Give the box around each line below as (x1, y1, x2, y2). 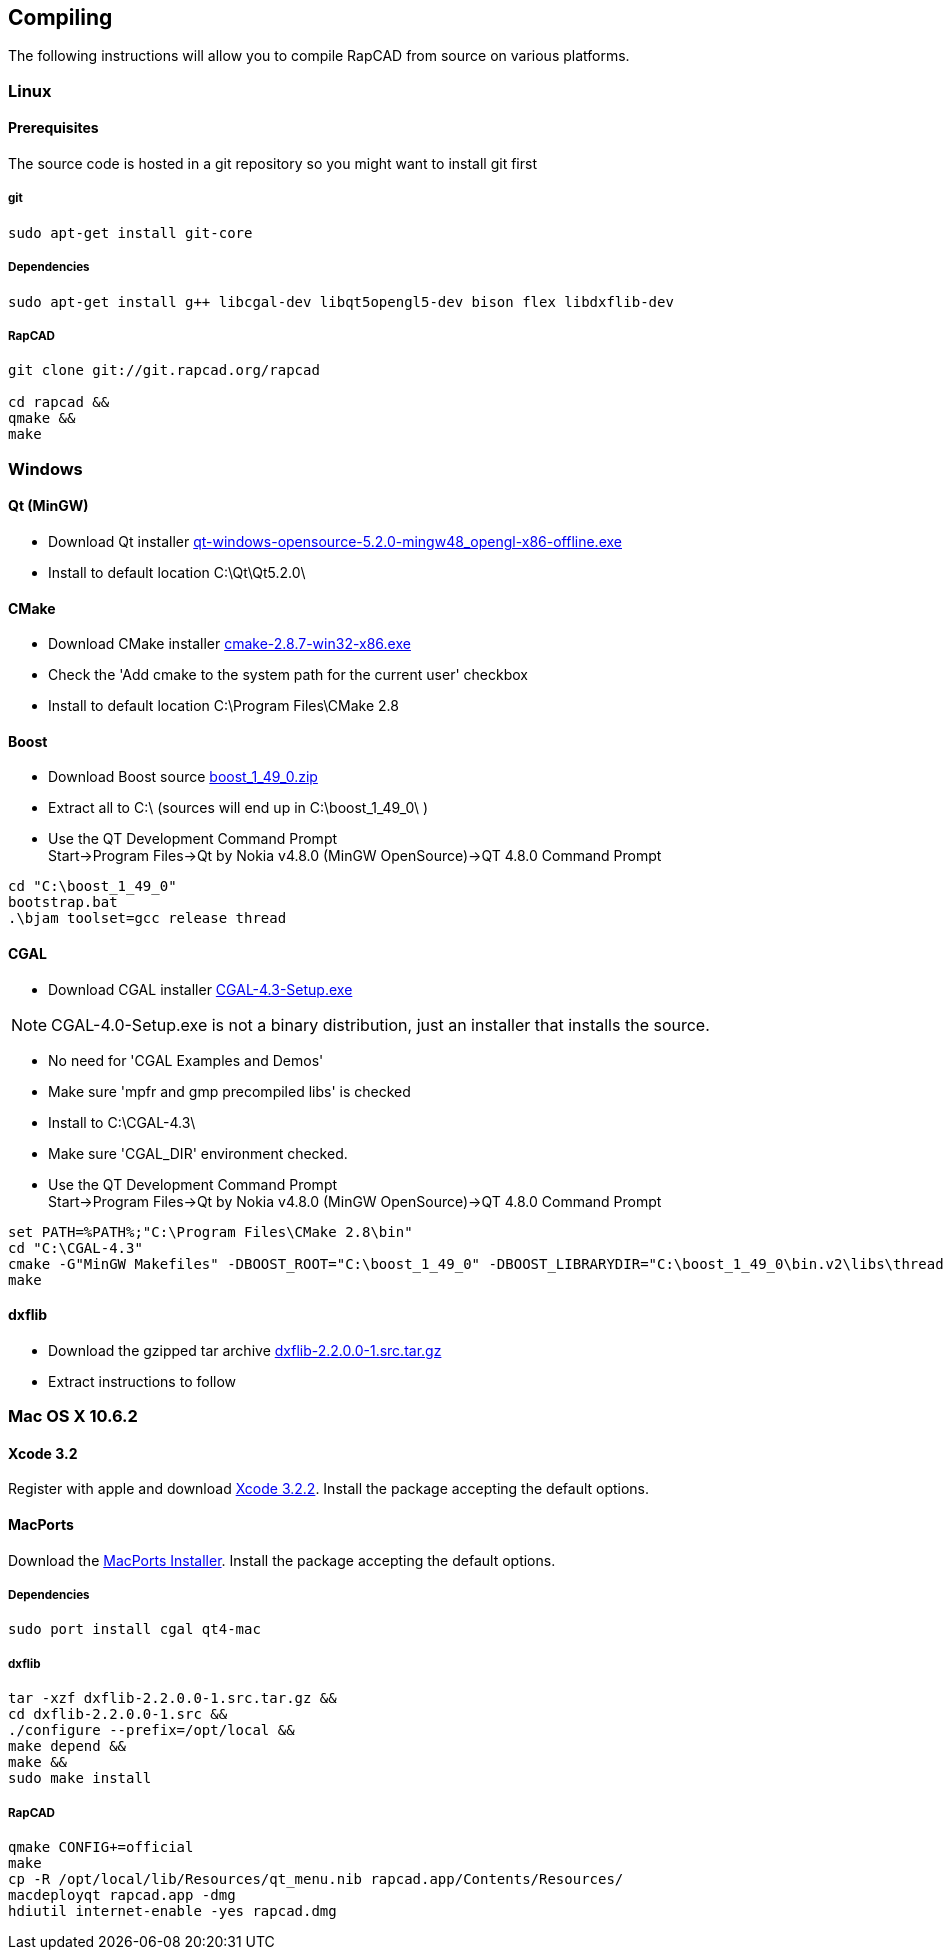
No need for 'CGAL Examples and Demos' (48, 1051, 324, 1069)
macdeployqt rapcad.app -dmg (8, 1886, 236, 1903)
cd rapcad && (8, 394, 110, 411)
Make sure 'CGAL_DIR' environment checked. (48, 1144, 348, 1162)
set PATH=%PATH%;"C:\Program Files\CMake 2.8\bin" (8, 1223, 413, 1240)
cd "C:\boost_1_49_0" (8, 878, 177, 895)
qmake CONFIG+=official (8, 1838, 194, 1855)
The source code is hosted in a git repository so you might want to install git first (8, 155, 537, 173)
